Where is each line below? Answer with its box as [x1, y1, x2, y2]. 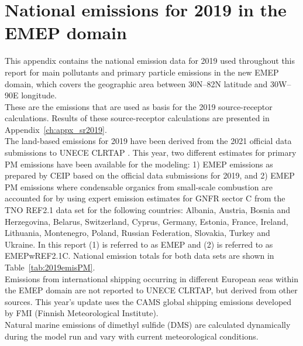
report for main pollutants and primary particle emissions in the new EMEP [5, 66, 279, 78]
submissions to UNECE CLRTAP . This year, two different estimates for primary [5, 146, 297, 159]
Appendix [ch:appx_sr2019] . [5, 123, 107, 135]
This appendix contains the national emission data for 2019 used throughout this [5, 54, 295, 67]
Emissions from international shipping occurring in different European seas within [5, 272, 299, 285]
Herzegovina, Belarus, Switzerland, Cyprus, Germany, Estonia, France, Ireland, [5, 215, 288, 227]
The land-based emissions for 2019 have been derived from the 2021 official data [5, 135, 292, 147]
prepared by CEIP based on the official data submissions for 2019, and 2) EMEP [5, 169, 295, 181]
